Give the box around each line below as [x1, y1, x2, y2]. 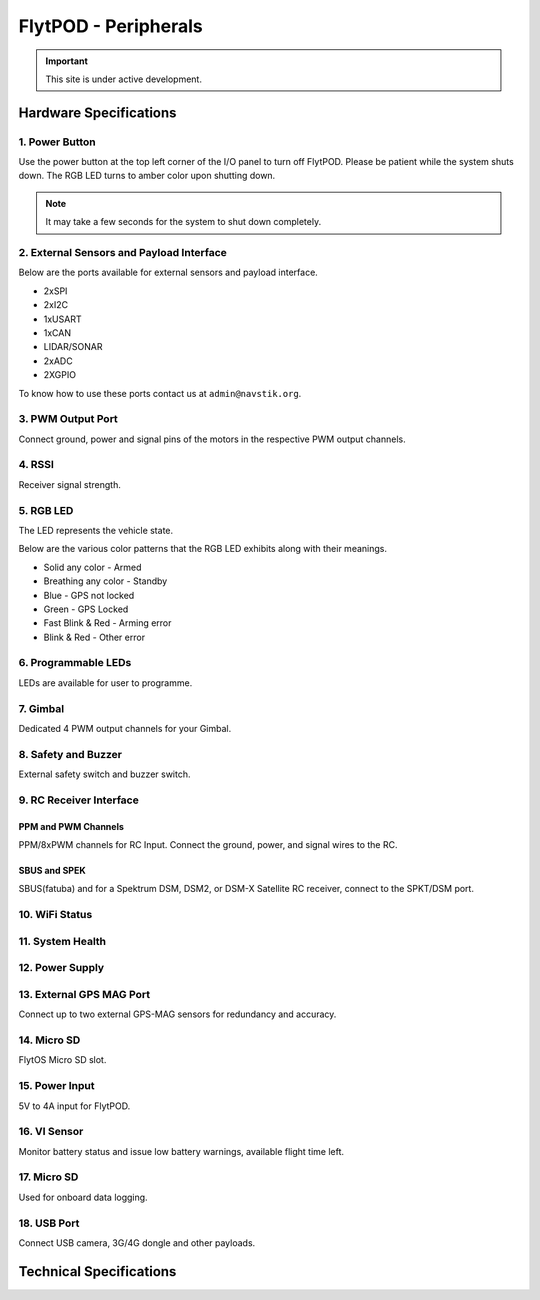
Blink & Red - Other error [43, 631, 145, 643]
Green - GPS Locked [43, 603, 129, 615]
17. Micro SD [18, 1170, 79, 1184]
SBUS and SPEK [18, 865, 86, 877]
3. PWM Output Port [18, 412, 119, 426]
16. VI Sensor [18, 1125, 84, 1139]
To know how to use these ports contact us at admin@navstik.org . [18, 387, 302, 399]
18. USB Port [18, 1216, 80, 1230]
